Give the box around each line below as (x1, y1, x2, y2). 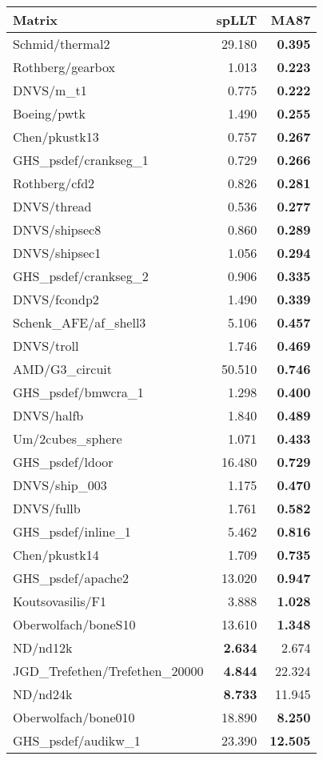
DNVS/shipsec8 (13, 220, 102, 239)
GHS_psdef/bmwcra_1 (13, 383, 144, 401)
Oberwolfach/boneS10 (13, 615, 136, 633)
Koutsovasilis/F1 (13, 592, 106, 610)
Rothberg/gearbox (13, 58, 115, 76)
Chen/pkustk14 (13, 545, 99, 564)
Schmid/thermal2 (13, 34, 110, 53)
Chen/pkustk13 (13, 127, 99, 146)
